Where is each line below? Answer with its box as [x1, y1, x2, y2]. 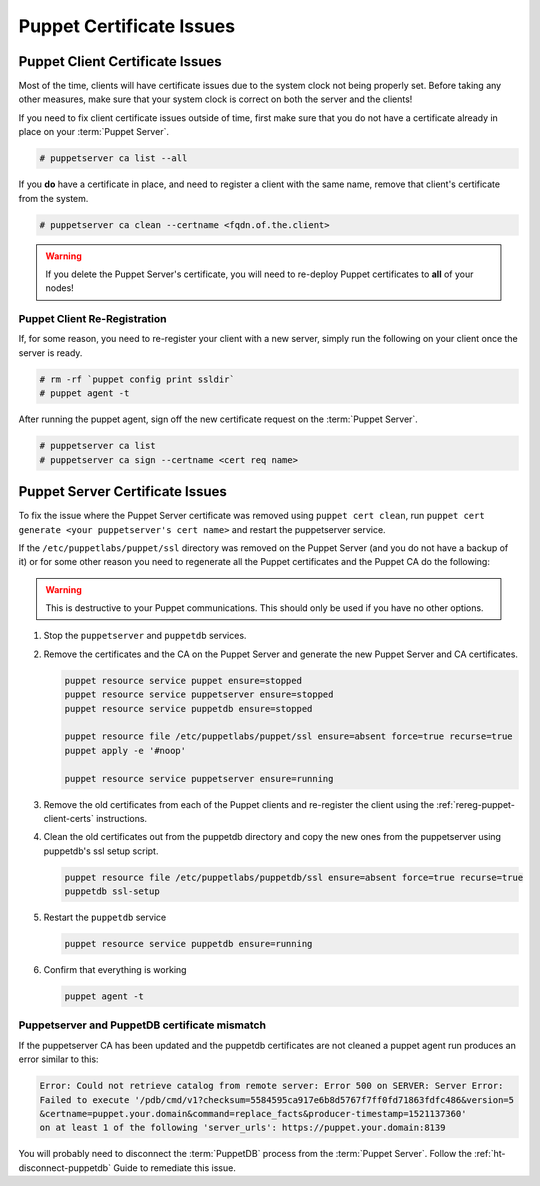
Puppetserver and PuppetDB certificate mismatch [18, 1018, 267, 1032]
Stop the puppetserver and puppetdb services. [43, 630, 247, 642]
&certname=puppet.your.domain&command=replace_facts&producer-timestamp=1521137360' [39, 1108, 467, 1119]
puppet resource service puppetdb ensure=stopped [64, 703, 313, 714]
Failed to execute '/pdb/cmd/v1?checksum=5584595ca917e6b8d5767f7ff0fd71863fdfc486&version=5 [39, 1094, 515, 1105]
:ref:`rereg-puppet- [436, 798, 515, 810]
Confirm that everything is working [43, 964, 187, 976]
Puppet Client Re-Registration [18, 312, 167, 326]
